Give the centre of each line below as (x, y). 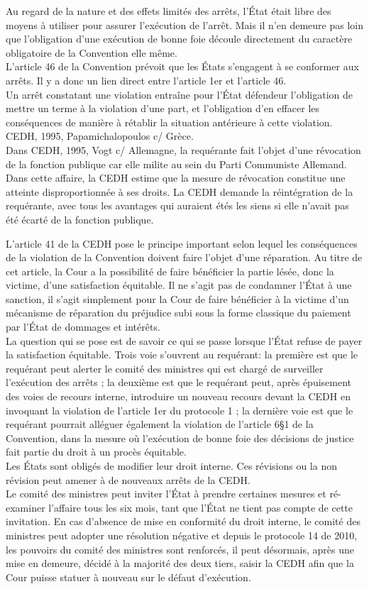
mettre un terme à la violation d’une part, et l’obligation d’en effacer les (163, 108)
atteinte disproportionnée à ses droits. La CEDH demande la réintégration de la (180, 191)
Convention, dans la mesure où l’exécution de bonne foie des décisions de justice (180, 437)
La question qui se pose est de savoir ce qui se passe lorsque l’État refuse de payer (184, 340)
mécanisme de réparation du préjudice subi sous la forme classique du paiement (178, 313)
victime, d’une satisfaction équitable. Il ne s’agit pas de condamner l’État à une (179, 285)
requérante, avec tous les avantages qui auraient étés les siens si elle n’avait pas (177, 205)
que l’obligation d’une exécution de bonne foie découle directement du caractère (179, 39)
